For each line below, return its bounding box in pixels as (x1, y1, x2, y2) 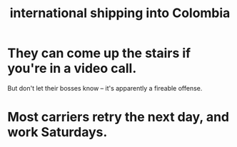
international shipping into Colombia (9, 5, 231, 21)
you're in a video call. (7, 61, 137, 76)
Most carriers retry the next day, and (7, 109, 230, 126)
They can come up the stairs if (7, 45, 191, 61)
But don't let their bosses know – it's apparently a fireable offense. (7, 83, 203, 92)
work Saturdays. (7, 124, 108, 141)
